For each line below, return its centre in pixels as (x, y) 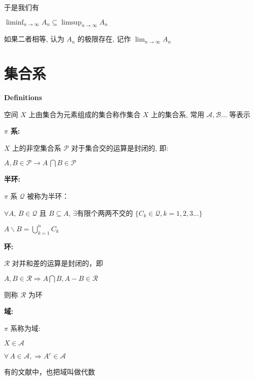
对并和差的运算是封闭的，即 (58, 263)
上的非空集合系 (37, 147)
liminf (15, 22)
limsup (71, 22)
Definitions (23, 97)
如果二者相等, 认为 (34, 39)
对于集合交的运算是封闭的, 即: (120, 147)
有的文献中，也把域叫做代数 (49, 372)
